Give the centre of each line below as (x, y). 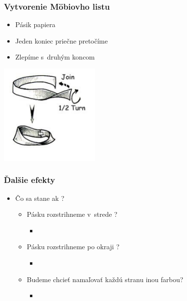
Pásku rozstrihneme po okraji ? (73, 247)
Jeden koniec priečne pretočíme (61, 40)
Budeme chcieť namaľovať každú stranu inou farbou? (105, 279)
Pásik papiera (35, 24)
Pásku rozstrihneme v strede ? (72, 214)
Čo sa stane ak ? (40, 198)
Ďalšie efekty (29, 180)
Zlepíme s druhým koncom (55, 57)
